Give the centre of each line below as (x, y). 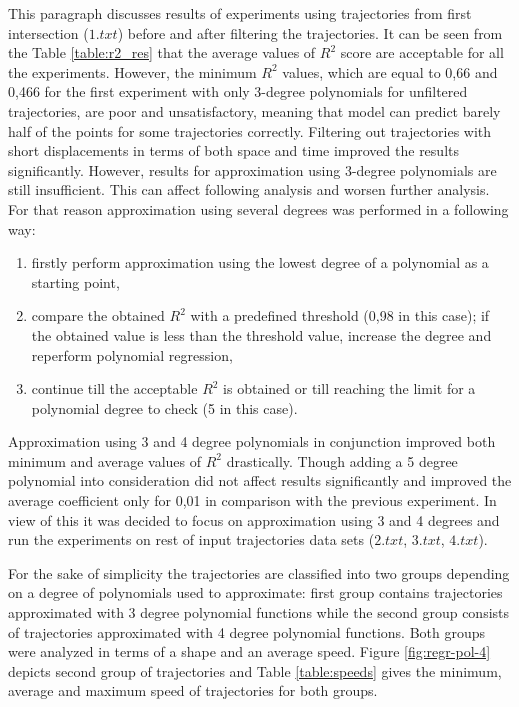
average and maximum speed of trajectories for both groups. (193, 690)
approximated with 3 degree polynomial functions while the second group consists (259, 612)
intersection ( (48, 32)
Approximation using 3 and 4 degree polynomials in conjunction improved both (252, 441)
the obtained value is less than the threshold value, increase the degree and (261, 334)
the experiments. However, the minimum (132, 71)
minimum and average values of (104, 460)
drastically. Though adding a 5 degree (342, 460)
